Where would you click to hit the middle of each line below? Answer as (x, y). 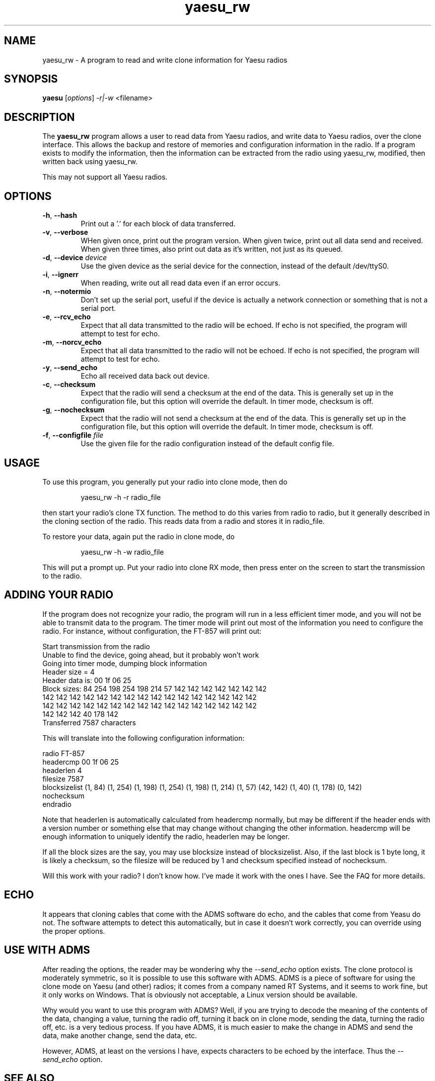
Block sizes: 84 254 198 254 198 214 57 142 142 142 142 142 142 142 (154, 688)
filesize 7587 (63, 779)
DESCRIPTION (39, 117)
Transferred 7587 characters (89, 722)
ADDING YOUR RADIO (59, 595)
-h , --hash (60, 215)
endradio (57, 804)
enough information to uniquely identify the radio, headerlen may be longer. (166, 836)
